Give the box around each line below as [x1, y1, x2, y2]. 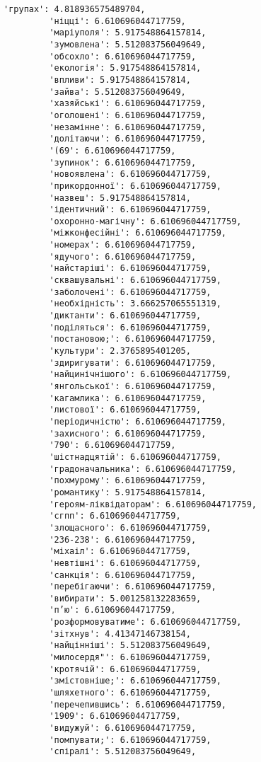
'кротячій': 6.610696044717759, [49, 664, 202, 674]
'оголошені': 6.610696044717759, [49, 110, 207, 120]
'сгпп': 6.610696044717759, [49, 511, 181, 521]
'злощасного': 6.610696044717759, [49, 522, 211, 533]
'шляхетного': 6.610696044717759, [49, 688, 211, 698]
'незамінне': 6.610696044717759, [49, 122, 207, 132]
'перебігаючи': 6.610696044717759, [49, 582, 216, 592]
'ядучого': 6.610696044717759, [49, 251, 197, 262]
